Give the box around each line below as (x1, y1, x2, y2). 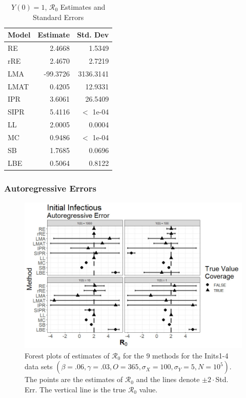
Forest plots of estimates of (25, 350, 110, 361)
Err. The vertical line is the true (25, 384, 126, 394)
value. (139, 384, 158, 394)
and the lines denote (136, 374, 200, 385)
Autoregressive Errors (4, 181, 96, 194)
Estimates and (60, 2, 106, 12)
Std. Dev (77, 29, 109, 40)
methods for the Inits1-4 (152, 350, 229, 361)
